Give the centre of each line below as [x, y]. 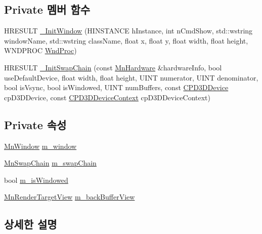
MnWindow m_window [40, 146]
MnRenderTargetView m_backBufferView [70, 197]
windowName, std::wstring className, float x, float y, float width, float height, [126, 40]
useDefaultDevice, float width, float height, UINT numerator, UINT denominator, [131, 77]
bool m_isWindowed [36, 180]
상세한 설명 [31, 224]
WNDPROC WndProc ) [40, 50]
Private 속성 [35, 124]
